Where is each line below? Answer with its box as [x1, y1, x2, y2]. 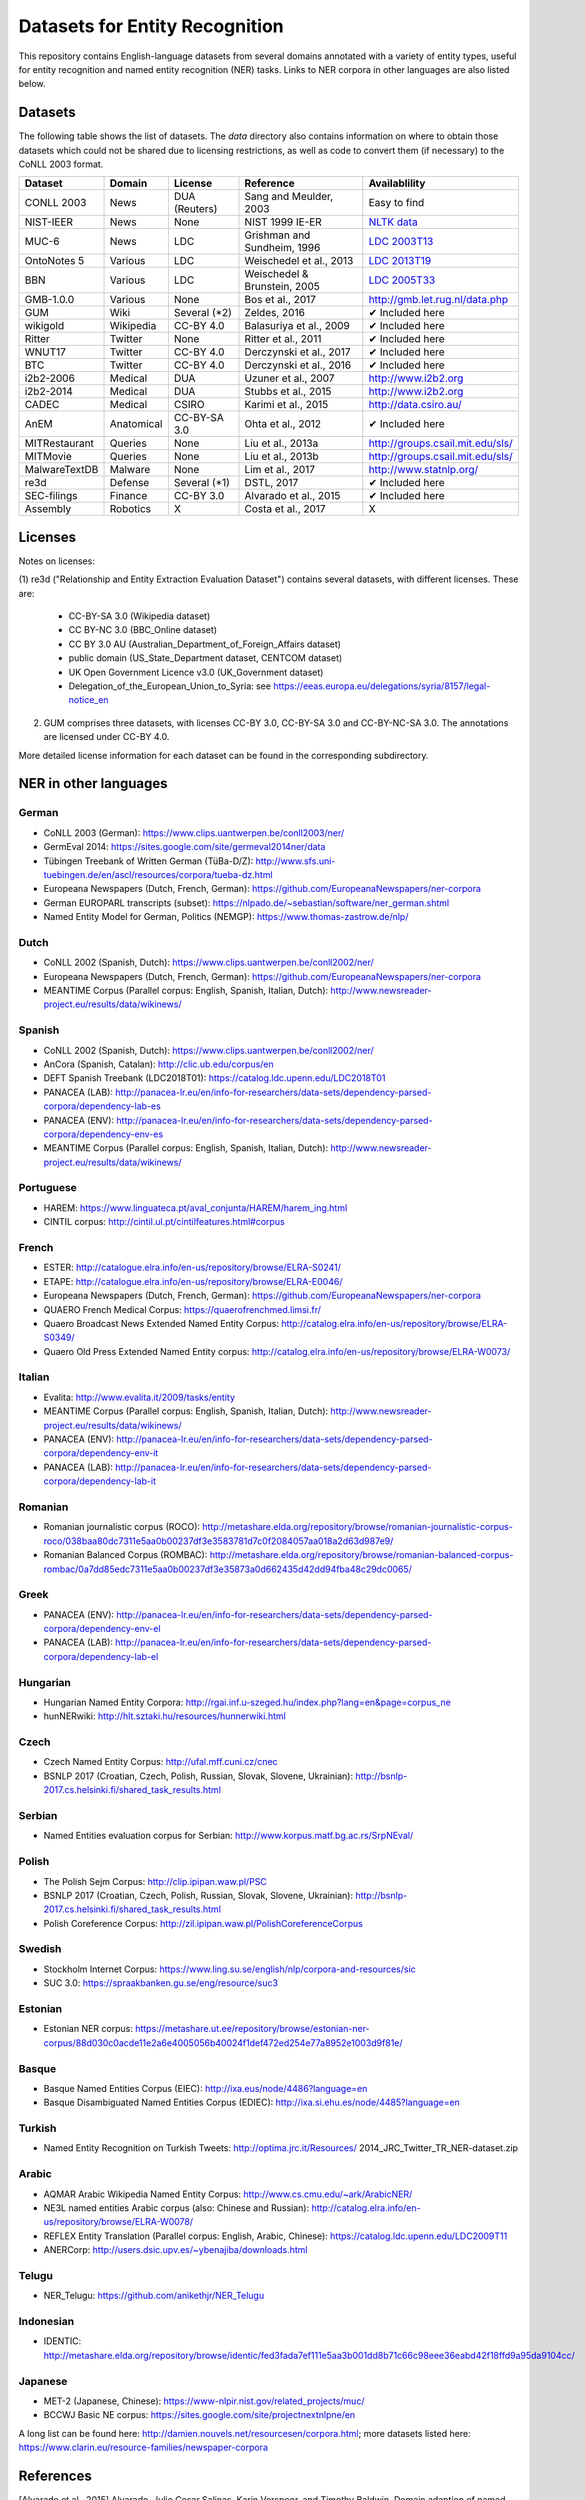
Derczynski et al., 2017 [244, 345, 351, 359]
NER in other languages [18, 775, 169, 792]
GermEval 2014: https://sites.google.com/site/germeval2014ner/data [43, 841, 326, 853]
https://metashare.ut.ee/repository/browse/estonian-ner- [135, 2023, 370, 2035]
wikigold [24, 319, 65, 333]
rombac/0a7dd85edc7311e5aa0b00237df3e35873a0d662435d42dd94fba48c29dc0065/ [43, 1563, 412, 1575]
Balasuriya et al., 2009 [244, 319, 350, 333]
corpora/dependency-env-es [43, 1128, 164, 1140]
